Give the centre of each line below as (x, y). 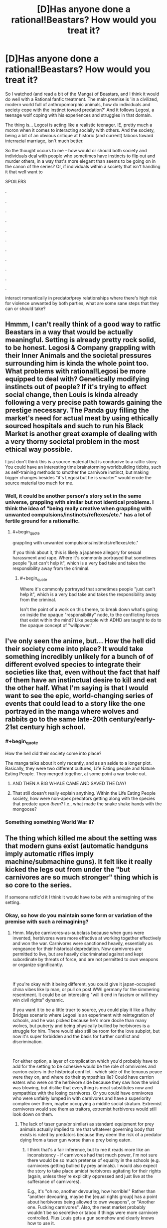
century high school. (53, 727)
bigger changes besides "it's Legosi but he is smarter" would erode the (79, 477)
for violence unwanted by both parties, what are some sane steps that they (82, 303)
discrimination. (28, 1041)
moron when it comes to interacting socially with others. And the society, (80, 130)
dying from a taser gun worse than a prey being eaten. (76, 1140)
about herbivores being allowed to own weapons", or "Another (91, 1202)
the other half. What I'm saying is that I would (77, 688)
